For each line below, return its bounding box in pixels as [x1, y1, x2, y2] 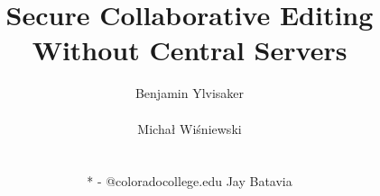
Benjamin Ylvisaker [134, 84, 245, 102]
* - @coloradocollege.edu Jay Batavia [87, 172, 292, 191]
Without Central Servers [32, 31, 348, 68]
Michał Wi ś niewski [137, 119, 242, 138]
